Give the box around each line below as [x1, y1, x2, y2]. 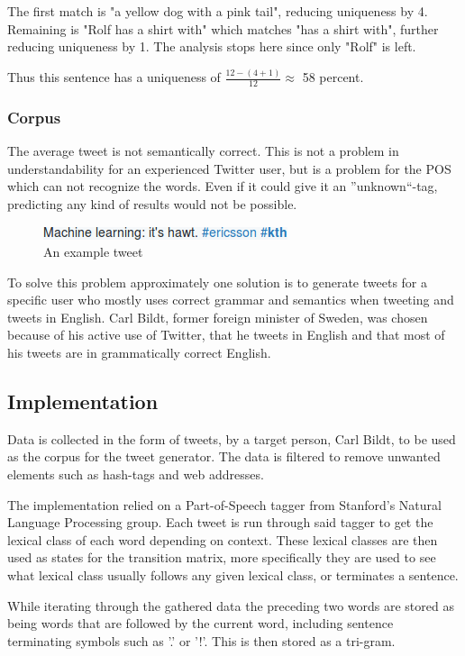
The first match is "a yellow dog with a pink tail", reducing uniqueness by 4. [7, 2, 428, 20]
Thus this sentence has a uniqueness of [7, 68, 221, 87]
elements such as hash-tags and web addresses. [7, 465, 264, 484]
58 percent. [302, 68, 364, 87]
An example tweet [43, 242, 143, 261]
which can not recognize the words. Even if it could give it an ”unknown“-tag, [7, 177, 438, 196]
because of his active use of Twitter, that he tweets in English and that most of [7, 325, 445, 344]
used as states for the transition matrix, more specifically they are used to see [7, 548, 436, 567]
